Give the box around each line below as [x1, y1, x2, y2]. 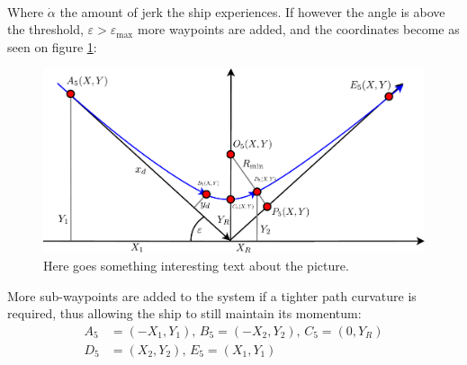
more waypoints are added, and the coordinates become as [137, 20, 460, 39]
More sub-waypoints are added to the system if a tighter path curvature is [7, 286, 417, 305]
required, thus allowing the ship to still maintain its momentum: [7, 304, 362, 323]
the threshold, [7, 20, 84, 39]
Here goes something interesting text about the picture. [43, 256, 349, 275]
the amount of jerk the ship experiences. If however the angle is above [59, 2, 445, 21]
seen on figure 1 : [7, 37, 97, 56]
